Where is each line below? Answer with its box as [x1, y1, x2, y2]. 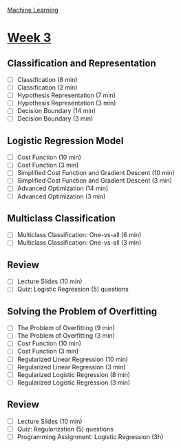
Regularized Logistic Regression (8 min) [17, 370, 131, 378]
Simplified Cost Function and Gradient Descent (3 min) [17, 176, 172, 185]
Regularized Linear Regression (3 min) [17, 363, 126, 371]
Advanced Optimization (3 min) [17, 192, 106, 201]
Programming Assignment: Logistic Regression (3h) [17, 432, 164, 440]
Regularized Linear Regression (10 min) [17, 355, 129, 363]
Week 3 [7, 30, 52, 45]
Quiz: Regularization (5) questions [17, 425, 114, 433]
